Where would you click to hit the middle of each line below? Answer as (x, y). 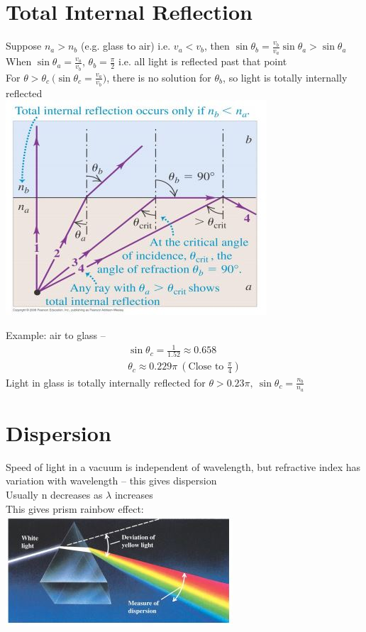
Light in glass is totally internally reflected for (106, 382)
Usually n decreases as (54, 495)
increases (134, 495)
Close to (206, 367)
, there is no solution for (159, 77)
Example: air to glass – (56, 335)
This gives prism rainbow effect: (75, 508)
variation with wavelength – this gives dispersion (111, 481)
